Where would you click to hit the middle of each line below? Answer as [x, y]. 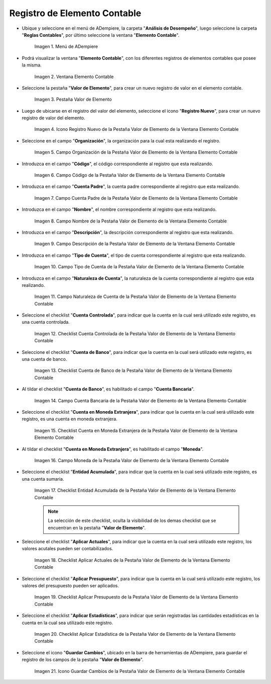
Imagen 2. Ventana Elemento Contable [74, 77]
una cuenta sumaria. [43, 479]
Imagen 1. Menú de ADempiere [66, 47]
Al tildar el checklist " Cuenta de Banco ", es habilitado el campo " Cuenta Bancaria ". [108, 389]
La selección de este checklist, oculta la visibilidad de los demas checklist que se [132, 520]
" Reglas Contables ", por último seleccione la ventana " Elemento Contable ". [101, 35]
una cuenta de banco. [44, 359]
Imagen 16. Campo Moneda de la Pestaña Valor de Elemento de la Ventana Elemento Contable [132, 460]
